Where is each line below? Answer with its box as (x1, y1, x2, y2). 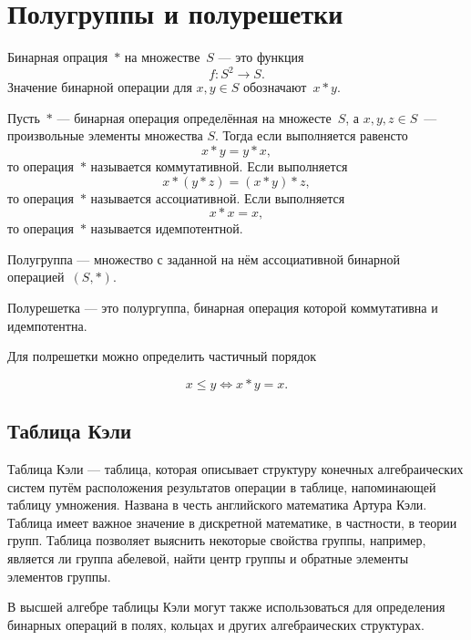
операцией (7, 267, 65, 286)
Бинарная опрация (7, 47, 108, 67)
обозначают (242, 77, 307, 97)
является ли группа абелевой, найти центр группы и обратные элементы (7, 548, 409, 567)
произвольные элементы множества (7, 126, 203, 145)
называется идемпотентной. (90, 219, 243, 238)
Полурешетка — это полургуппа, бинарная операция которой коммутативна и (7, 297, 438, 316)
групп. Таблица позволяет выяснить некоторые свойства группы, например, (7, 531, 426, 550)
